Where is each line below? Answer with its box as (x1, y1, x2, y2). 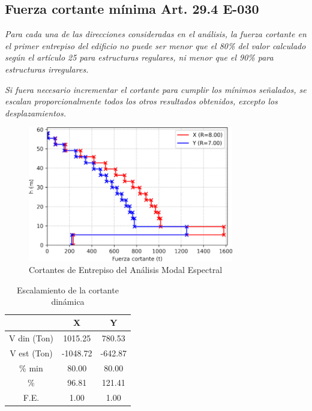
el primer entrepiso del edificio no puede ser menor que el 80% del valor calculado (5, 39, 306, 52)
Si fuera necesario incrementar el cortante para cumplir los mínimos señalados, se (5, 83, 307, 95)
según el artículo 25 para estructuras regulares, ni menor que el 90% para (5, 51, 274, 64)
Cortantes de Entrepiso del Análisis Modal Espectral (29, 263, 223, 276)
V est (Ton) (10, 346, 53, 359)
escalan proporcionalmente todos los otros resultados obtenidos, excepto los (5, 95, 278, 107)
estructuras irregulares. (5, 62, 89, 75)
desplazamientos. (5, 106, 66, 119)
